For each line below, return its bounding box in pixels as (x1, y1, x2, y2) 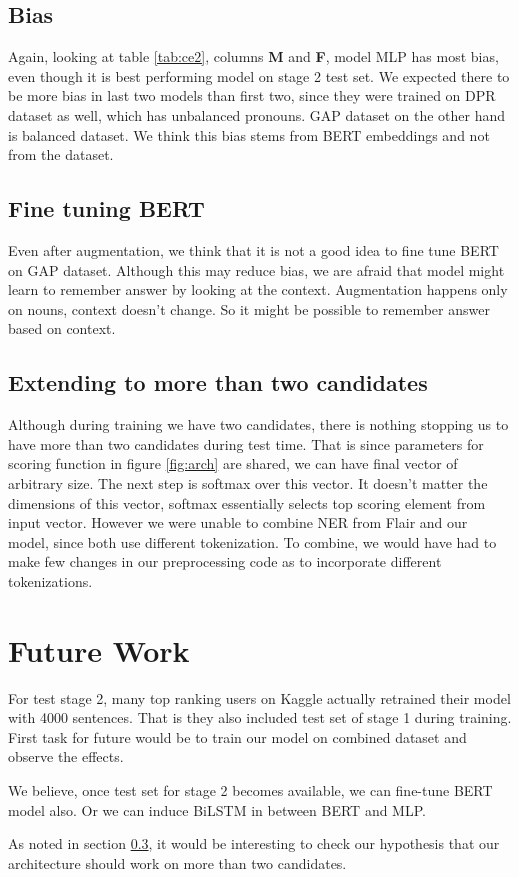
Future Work (8, 629, 190, 670)
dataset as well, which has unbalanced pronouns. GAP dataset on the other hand (8, 104, 505, 125)
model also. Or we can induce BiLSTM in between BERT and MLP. (8, 799, 426, 820)
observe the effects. (8, 746, 124, 767)
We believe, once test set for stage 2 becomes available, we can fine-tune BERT (8, 779, 493, 800)
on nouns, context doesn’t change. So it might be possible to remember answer (8, 298, 490, 319)
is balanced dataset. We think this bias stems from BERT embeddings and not (8, 124, 490, 145)
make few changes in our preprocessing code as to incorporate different (8, 551, 442, 572)
